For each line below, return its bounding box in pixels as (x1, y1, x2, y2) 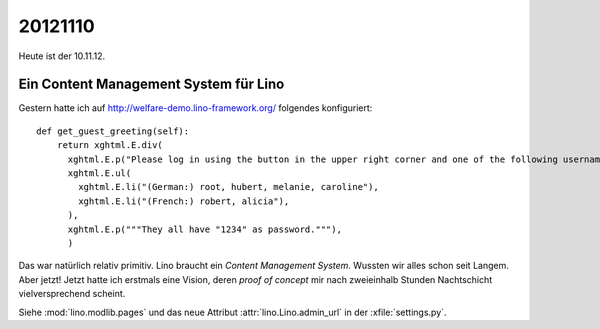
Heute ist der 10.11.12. (18, 50, 106, 62)
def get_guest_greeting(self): (36, 125, 190, 137)
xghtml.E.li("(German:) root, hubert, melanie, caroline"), (78, 181, 379, 193)
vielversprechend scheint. (18, 288, 126, 300)
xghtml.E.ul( (67, 168, 132, 179)
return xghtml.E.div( (56, 140, 164, 151)
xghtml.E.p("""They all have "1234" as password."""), (67, 223, 342, 235)
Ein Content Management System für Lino (18, 76, 285, 93)
